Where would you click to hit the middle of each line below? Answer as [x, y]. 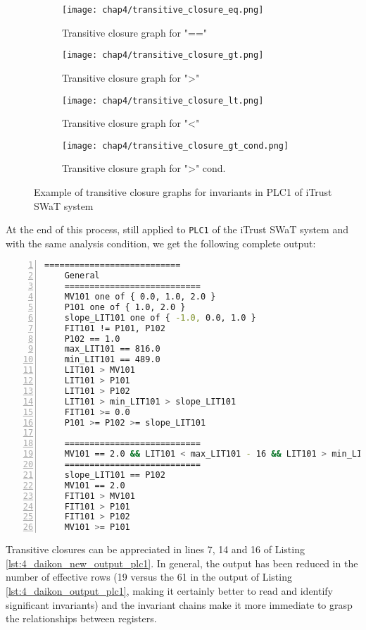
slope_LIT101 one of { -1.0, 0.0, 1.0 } [160, 317]
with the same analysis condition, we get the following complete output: [161, 243]
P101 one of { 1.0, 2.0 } [125, 307]
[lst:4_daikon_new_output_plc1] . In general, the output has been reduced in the [182, 563]
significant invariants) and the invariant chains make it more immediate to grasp [179, 604]
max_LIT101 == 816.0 [112, 349]
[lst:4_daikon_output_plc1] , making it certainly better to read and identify [170, 590]
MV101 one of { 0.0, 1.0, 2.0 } [140, 297]
